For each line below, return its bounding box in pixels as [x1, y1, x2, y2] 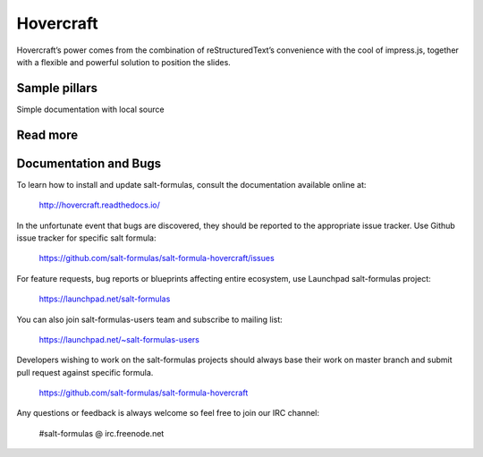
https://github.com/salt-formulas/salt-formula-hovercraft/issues [38, 253, 275, 264]
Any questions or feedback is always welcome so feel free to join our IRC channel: [16, 408, 320, 419]
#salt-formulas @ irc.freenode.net [38, 427, 165, 438]
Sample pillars [16, 80, 98, 96]
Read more [16, 127, 79, 142]
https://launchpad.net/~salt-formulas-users [38, 334, 200, 344]
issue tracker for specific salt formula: [16, 233, 157, 243]
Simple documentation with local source [16, 104, 165, 114]
